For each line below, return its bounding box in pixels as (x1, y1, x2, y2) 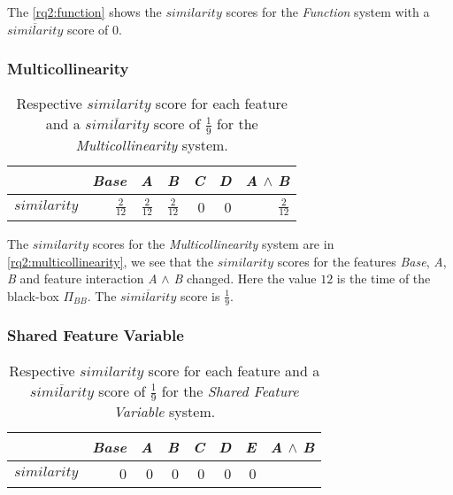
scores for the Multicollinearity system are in (92, 234, 334, 252)
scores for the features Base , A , (277, 251, 447, 270)
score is (180, 286, 220, 305)
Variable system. (113, 401, 216, 422)
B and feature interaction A (7, 269, 157, 288)
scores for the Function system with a (226, 3, 430, 20)
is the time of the (336, 269, 431, 288)
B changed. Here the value (173, 269, 317, 288)
